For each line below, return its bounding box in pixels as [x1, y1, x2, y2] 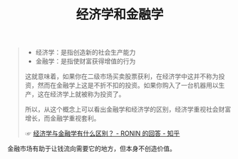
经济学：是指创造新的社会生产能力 [35, 48, 136, 57]
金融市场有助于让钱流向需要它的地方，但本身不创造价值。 [7, 144, 176, 153]
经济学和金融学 [76, 6, 164, 23]
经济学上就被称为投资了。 [49, 90, 125, 98]
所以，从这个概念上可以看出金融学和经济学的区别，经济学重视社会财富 [24, 105, 232, 114]
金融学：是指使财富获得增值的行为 [35, 57, 136, 66]
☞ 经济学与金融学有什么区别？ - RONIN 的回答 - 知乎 [24, 129, 180, 138]
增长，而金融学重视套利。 [24, 114, 100, 123]
